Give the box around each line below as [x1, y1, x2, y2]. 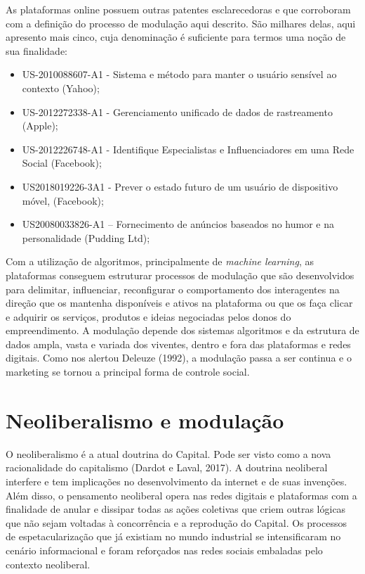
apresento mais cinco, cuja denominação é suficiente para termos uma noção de [6, 30, 346, 44]
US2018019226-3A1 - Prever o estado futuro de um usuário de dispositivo [22, 179, 338, 193]
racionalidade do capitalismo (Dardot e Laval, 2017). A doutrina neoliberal [6, 460, 328, 475]
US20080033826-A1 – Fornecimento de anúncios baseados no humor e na [22, 217, 335, 231]
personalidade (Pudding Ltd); [22, 230, 150, 245]
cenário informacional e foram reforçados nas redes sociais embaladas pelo [6, 542, 323, 557]
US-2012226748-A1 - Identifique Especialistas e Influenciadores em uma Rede [22, 141, 354, 156]
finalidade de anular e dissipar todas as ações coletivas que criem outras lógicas [6, 502, 346, 516]
